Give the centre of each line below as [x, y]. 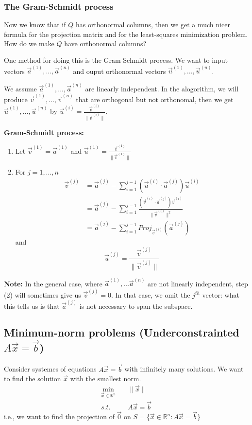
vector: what [221, 294]
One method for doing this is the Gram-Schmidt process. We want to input [116, 60]
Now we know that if [35, 25]
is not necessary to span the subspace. [136, 306]
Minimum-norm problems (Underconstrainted [122, 332]
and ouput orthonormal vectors [119, 71]
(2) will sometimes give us [42, 294]
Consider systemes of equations [50, 369]
